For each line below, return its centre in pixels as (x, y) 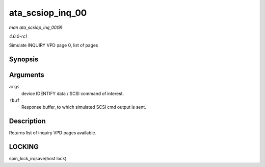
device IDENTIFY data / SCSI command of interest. (73, 94)
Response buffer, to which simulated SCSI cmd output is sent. (84, 107)
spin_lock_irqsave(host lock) (38, 159)
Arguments (27, 75)
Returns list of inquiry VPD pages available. (53, 133)
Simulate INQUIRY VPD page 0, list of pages (53, 45)
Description (27, 121)
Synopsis (24, 60)
